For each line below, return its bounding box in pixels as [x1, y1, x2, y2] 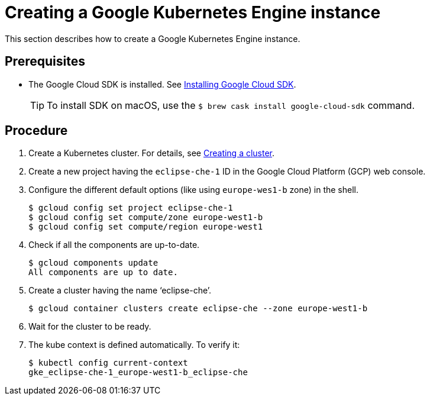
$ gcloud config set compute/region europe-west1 [28, 222, 263, 232]
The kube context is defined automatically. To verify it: [28, 340, 240, 350]
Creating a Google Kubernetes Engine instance [5, 2, 381, 22]
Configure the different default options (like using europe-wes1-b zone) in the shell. [28, 185, 359, 195]
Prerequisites [5, 54, 85, 69]
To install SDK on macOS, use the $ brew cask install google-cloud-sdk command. [47, 99, 415, 111]
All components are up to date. [28, 267, 178, 278]
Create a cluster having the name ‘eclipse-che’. [28, 285, 212, 296]
